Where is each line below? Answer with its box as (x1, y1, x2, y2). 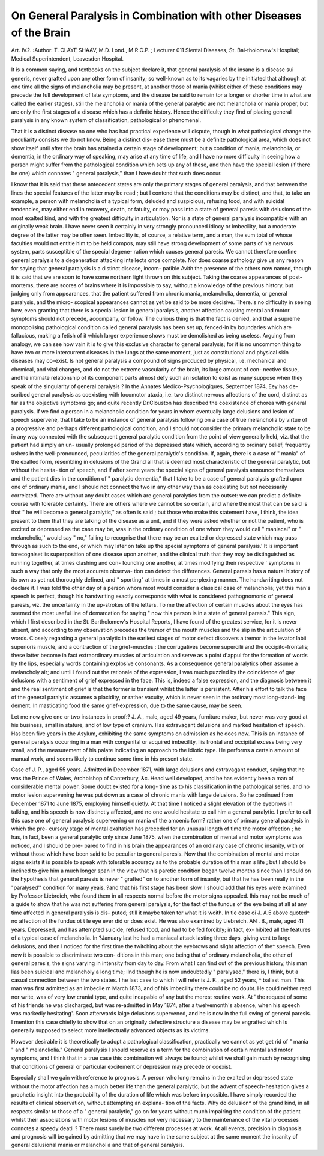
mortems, (11, 281, 35, 288)
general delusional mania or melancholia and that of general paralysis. (11, 1142, 185, 1149)
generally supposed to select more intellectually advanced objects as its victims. (11, 1027, 210, 1034)
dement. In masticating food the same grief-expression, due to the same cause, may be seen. (11, 702, 243, 709)
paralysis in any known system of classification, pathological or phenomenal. (11, 117, 201, 124)
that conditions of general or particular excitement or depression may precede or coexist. (11, 1063, 232, 1070)
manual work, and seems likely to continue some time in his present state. (11, 755, 194, 762)
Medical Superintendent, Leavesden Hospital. (11, 55, 124, 62)
